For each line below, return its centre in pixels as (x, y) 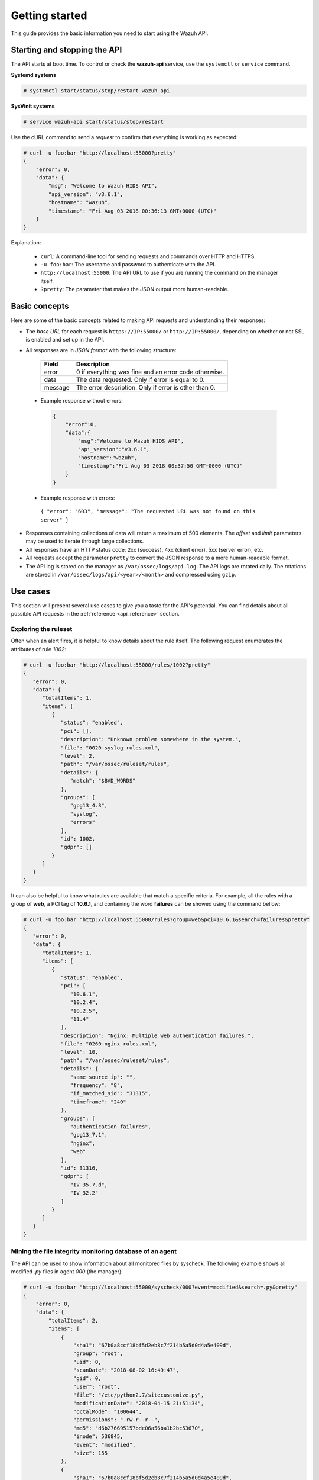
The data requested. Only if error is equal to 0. (140, 379)
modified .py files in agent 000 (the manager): (67, 1272)
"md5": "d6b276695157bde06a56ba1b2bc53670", (139, 1428)
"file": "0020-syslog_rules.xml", (110, 748)
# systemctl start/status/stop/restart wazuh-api (97, 91)
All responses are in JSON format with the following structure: (101, 350)
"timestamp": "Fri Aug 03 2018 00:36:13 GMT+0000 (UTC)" (132, 211)
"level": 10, (79, 1052)
